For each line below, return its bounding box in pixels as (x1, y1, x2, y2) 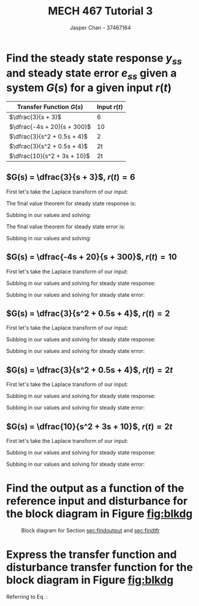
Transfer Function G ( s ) (17, 102, 84, 111)
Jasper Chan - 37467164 (69, 24, 131, 31)
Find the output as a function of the (6, 481, 185, 495)
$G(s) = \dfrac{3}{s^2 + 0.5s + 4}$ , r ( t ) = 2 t (6, 364, 173, 375)
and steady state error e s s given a (6, 66, 177, 82)
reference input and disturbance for (6, 495, 188, 508)
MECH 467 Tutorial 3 (47, 4, 154, 18)
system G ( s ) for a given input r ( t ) (6, 81, 172, 95)
